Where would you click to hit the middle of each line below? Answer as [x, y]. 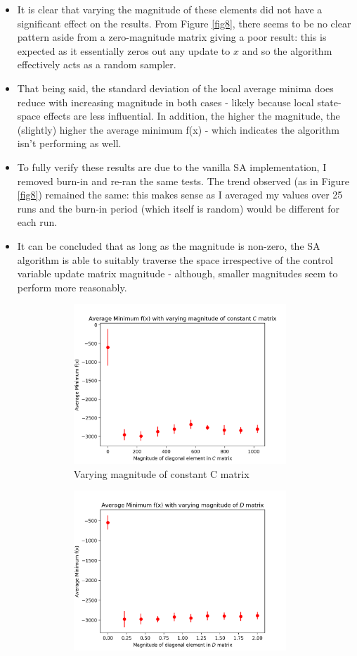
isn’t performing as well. [69, 143]
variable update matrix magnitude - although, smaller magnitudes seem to [177, 273]
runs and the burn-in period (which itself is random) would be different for [178, 208]
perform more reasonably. [72, 287]
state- [329, 102]
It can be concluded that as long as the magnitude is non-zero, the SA [169, 245]
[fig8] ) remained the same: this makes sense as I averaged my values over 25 [180, 195]
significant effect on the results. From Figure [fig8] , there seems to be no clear [184, 23]
